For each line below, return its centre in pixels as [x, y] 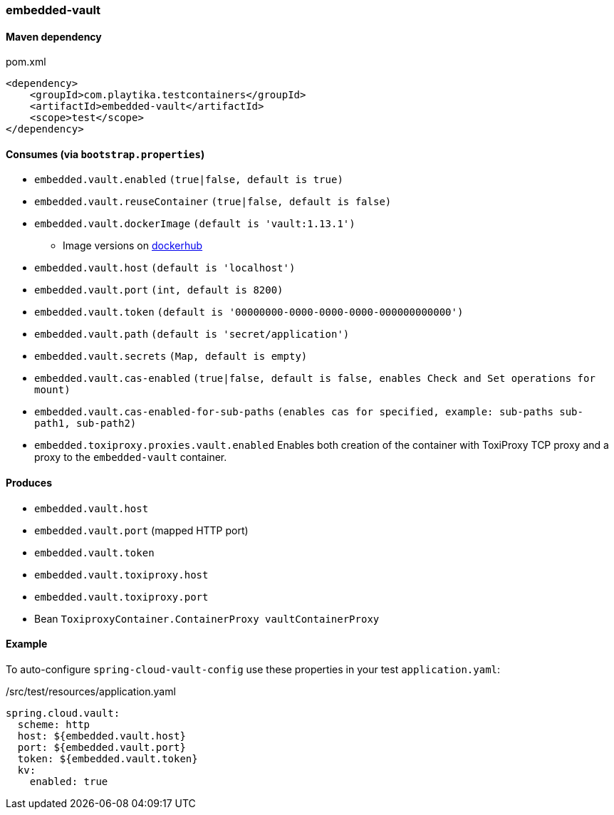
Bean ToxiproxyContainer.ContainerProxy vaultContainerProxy [207, 618]
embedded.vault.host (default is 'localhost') [165, 268]
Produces [29, 483]
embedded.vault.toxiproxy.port [121, 597]
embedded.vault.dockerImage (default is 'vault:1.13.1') [195, 224]
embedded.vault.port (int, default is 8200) [159, 290]
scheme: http [54, 724]
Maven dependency [54, 36]
